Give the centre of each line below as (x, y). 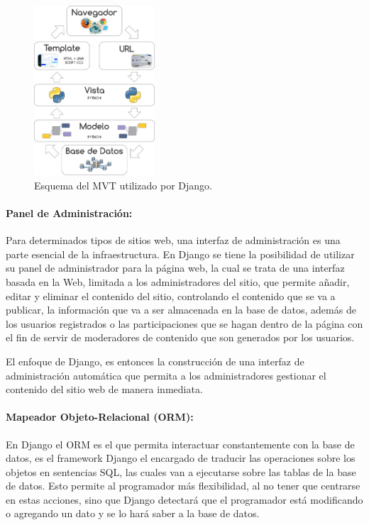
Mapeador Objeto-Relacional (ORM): (100, 417)
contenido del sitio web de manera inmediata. (104, 389)
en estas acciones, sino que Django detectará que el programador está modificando (184, 499)
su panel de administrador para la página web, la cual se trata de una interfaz (175, 268)
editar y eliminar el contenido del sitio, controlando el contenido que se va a (171, 295)
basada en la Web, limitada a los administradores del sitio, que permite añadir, (178, 281)
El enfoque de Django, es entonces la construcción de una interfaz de (155, 361)
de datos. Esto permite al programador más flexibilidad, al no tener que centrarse (183, 486)
